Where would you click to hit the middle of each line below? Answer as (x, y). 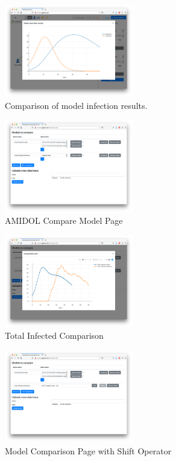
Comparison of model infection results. (76, 105)
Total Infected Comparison (54, 335)
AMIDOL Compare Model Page (64, 221)
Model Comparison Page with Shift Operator (88, 450)
